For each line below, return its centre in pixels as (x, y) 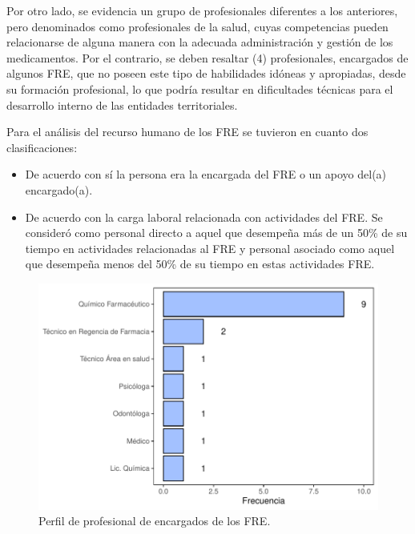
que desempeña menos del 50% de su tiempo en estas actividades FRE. (200, 264)
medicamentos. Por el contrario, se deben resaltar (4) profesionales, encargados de (207, 57)
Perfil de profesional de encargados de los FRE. (155, 521)
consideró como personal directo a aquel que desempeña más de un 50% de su (216, 233)
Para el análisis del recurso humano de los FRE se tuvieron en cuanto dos (187, 132)
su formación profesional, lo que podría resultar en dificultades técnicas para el (200, 88)
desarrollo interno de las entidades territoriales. (122, 104)
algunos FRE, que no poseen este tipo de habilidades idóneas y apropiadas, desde (206, 73)
